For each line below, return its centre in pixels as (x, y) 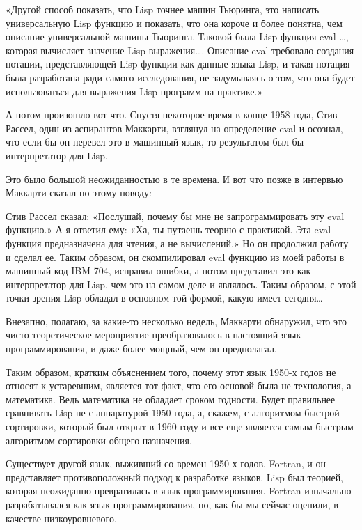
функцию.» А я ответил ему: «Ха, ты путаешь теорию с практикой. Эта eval (168, 229)
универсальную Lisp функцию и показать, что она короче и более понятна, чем (174, 23)
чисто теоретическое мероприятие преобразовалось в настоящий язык (154, 335)
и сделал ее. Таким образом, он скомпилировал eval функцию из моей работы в (175, 257)
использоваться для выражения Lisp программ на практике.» (134, 91)
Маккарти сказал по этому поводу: (79, 193)
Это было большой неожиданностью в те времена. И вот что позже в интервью (174, 179)
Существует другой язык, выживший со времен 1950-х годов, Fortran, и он (166, 463)
